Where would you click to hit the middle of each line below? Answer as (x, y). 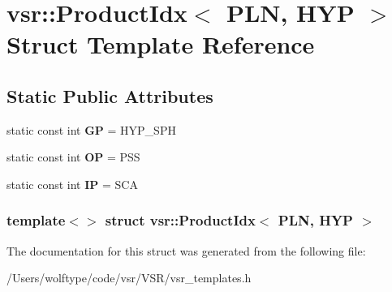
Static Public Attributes (110, 95)
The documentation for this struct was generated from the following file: (186, 250)
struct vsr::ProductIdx (180, 220)
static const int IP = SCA (72, 184)
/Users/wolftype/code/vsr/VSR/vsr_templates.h (129, 278)
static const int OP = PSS (73, 157)
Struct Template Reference (161, 44)
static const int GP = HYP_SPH (91, 129)
